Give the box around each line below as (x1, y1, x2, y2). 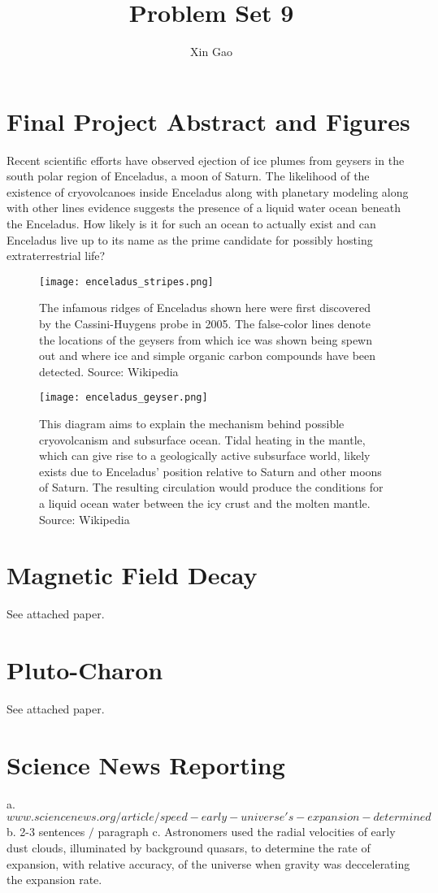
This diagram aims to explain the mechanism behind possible (39, 415, 345, 432)
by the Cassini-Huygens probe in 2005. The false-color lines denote (39, 315, 371, 332)
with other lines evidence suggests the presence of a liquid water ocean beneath (7, 199, 401, 216)
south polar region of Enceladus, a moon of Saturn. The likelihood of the (7, 167, 370, 184)
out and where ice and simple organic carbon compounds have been (39, 347, 376, 364)
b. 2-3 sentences (7, 823, 85, 840)
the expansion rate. (7, 871, 102, 888)
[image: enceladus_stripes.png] (39, 275, 214, 288)
